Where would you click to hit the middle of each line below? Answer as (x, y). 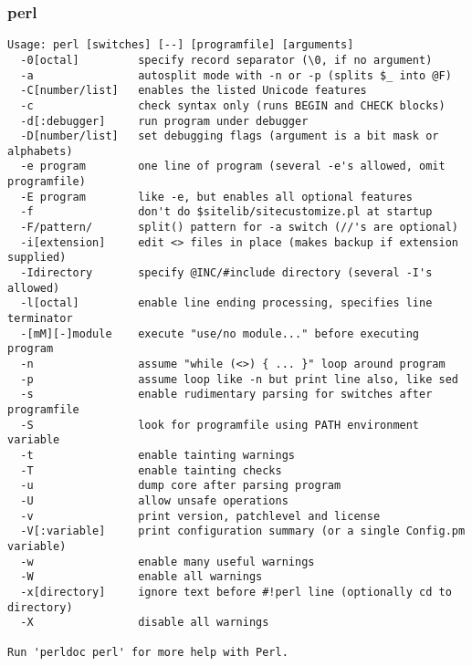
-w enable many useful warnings (168, 562)
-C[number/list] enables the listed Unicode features (194, 91)
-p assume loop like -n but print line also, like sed (239, 379)
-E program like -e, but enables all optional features (216, 197)
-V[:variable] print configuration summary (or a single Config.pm (243, 531)
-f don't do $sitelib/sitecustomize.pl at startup (226, 212)
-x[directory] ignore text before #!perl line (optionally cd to (236, 592)
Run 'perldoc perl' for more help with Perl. (148, 653)
